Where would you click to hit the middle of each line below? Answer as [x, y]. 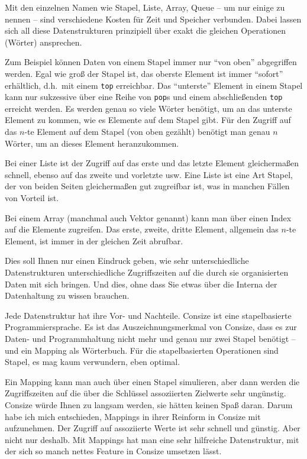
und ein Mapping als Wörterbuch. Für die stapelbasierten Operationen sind [142, 350]
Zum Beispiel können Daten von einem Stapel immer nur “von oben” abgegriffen [151, 62]
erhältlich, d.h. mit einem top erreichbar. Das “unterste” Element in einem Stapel [154, 85]
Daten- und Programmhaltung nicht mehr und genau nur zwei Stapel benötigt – [150, 338]
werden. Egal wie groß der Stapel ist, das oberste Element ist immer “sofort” [144, 73]
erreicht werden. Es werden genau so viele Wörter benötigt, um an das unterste [148, 108]
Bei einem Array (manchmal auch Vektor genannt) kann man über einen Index [148, 217]
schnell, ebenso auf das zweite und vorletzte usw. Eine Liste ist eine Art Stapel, [149, 174]
